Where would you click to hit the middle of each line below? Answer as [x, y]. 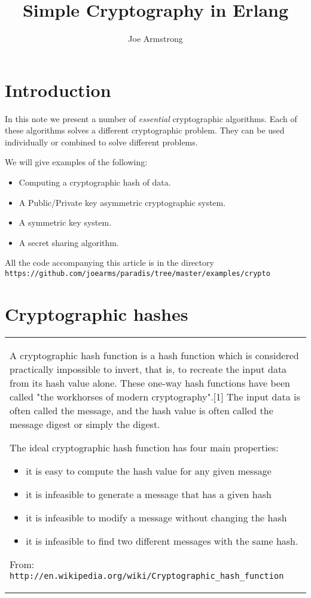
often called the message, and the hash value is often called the [141, 410]
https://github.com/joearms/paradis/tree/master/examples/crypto [138, 274]
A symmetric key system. [65, 222]
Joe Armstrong [155, 39]
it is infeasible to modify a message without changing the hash [156, 517]
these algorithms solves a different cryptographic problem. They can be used [145, 130]
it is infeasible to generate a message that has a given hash [149, 494]
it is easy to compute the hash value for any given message [149, 470]
